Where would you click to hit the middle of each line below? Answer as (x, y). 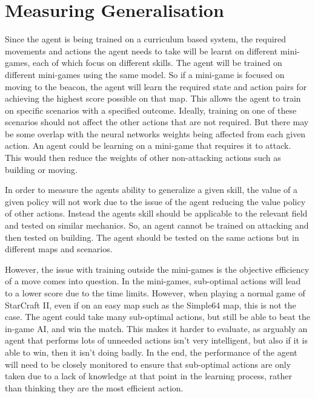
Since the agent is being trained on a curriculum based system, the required (146, 39)
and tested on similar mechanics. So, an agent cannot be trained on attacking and (157, 225)
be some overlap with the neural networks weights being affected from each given (155, 133)
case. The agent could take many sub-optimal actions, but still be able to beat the (157, 317)
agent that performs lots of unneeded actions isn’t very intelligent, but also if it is (156, 340)
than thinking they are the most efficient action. (94, 387)
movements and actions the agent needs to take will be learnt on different (141, 51)
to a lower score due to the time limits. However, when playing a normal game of (155, 293)
